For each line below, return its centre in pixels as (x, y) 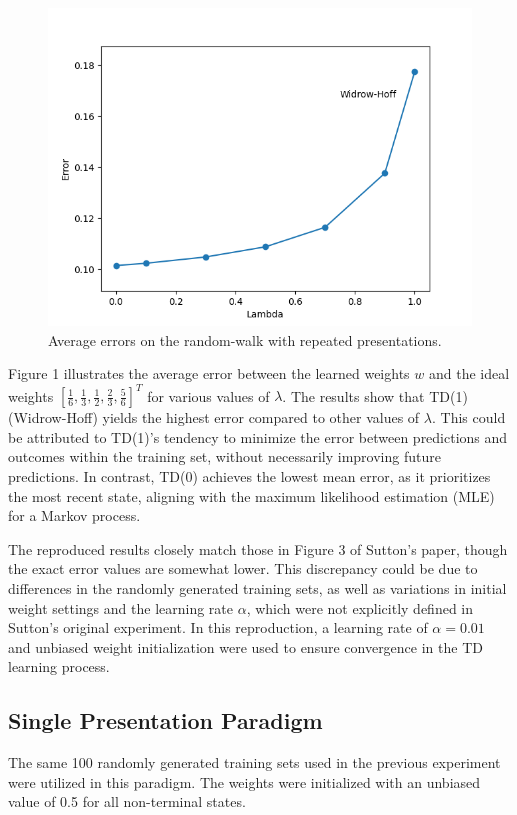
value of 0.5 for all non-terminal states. (127, 801)
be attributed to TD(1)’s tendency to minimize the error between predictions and (258, 436)
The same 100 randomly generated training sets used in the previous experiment (254, 762)
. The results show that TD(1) (375, 395)
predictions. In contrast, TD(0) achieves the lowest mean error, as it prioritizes (249, 476)
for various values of (208, 395)
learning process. (59, 666)
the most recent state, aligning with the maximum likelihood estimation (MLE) (251, 495)
